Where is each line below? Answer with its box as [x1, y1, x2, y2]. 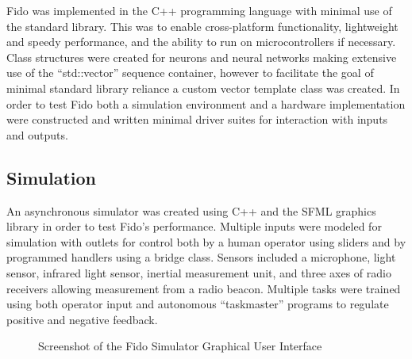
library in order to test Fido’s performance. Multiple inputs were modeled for [6, 218, 382, 235]
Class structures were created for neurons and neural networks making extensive [6, 48, 397, 65]
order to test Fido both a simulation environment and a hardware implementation [6, 95, 406, 112]
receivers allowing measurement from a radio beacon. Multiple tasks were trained [6, 280, 401, 296]
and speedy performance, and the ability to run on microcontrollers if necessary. [6, 33, 396, 50]
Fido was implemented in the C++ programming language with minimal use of [6, 2, 392, 18]
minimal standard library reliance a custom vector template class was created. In [6, 79, 400, 96]
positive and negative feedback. [6, 311, 158, 327]
